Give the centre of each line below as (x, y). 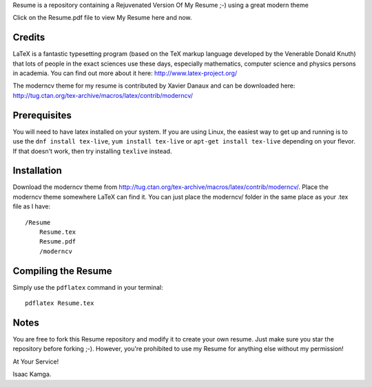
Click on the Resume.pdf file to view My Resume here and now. (102, 18)
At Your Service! (36, 361)
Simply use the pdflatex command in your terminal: (88, 287)
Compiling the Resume (63, 271)
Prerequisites (42, 115)
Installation (37, 171)
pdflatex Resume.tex (60, 303)
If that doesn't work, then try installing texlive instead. (92, 151)
